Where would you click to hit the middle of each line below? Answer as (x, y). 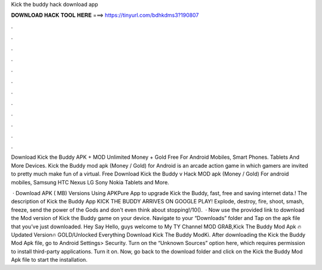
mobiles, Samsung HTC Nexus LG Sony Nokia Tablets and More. (90, 182)
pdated (22, 234)
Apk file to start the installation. (49, 260)
